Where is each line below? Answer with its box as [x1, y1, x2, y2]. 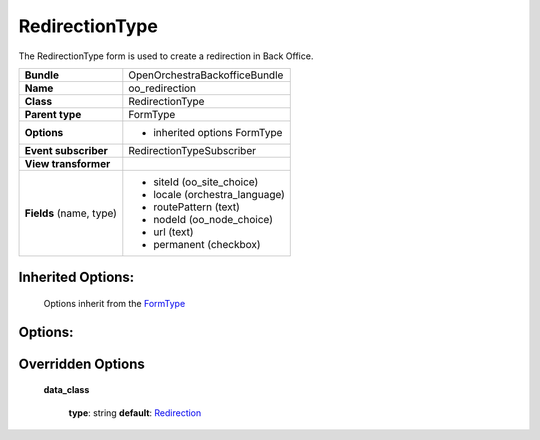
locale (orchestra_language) [153, 187, 285, 201]
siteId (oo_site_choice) [153, 175, 259, 189]
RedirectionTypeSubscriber [128, 143, 257, 157]
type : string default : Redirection [68, 406, 202, 419]
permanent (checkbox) [153, 237, 261, 251]
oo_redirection [128, 81, 197, 95]
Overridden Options [18, 355, 145, 372]
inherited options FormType [153, 125, 283, 139]
